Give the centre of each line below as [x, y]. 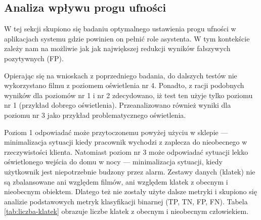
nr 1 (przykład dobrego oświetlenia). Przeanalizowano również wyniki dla [118, 105]
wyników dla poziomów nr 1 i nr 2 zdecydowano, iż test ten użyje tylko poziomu [128, 95]
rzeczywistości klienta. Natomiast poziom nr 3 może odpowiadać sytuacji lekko [126, 151]
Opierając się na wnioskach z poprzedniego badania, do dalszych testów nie [121, 75]
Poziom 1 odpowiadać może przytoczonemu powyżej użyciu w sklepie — [116, 132]
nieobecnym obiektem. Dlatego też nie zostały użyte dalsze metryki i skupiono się [130, 191]
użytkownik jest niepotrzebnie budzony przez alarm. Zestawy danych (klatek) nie [130, 171]
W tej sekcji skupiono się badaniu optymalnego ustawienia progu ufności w [120, 29]
